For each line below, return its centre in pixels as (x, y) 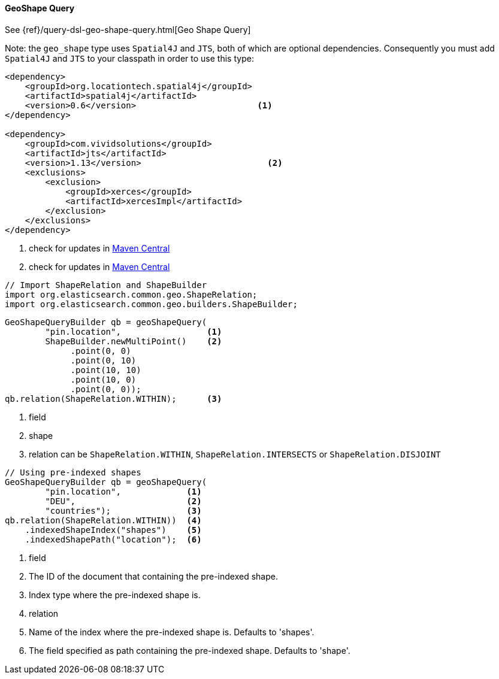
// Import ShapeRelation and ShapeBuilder (106, 285)
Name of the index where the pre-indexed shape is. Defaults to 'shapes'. (172, 632)
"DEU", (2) (123, 501)
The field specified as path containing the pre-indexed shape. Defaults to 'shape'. (190, 650)
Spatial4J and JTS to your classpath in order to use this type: (129, 58)
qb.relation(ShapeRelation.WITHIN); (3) (114, 398)
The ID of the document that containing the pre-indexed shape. (153, 576)
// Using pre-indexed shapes (73, 472)
